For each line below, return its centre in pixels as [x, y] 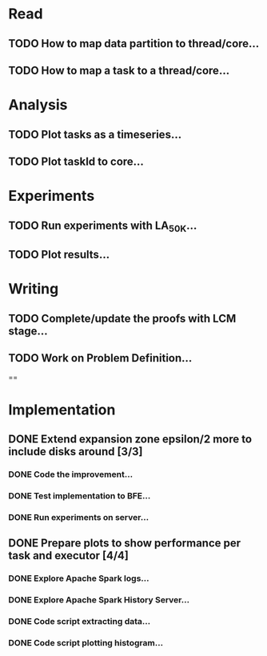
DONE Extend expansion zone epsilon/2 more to [130, 440]
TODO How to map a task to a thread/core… [119, 70]
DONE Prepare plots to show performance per [125, 544]
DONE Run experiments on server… [79, 517]
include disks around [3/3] [76, 452]
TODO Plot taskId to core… [76, 161]
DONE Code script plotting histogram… [86, 642]
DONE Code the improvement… [71, 474]
